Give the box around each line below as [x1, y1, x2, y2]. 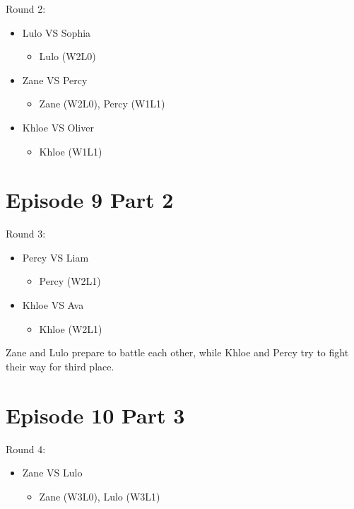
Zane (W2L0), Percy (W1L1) [39, 96, 165, 111]
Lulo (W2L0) [39, 49, 96, 64]
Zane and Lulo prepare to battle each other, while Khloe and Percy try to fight [6, 345, 349, 360]
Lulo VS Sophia [22, 25, 91, 40]
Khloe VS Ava [22, 298, 84, 312]
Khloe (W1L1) [39, 144, 102, 158]
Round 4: [6, 441, 46, 456]
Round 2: [6, 1, 46, 16]
